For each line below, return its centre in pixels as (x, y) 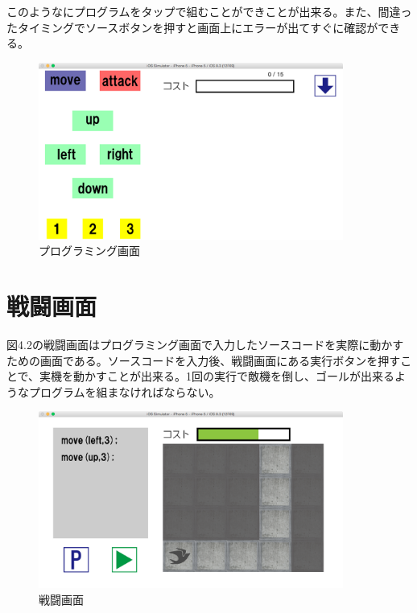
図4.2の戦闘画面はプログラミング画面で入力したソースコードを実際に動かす (205, 345)
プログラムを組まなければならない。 (124, 391)
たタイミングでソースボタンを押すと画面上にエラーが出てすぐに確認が (192, 27)
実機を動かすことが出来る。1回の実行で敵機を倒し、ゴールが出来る (217, 376)
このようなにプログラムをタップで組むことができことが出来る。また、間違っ (209, 11)
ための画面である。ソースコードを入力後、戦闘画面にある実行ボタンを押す (204, 360)
